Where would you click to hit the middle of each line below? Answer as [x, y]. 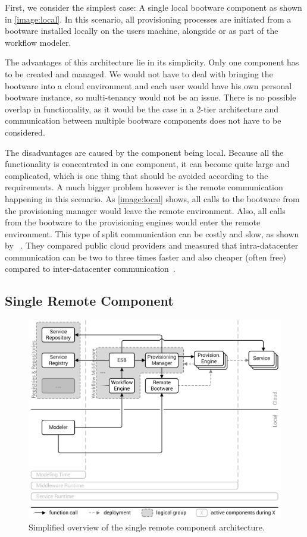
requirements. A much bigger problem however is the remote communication [144, 187]
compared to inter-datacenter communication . [90, 268]
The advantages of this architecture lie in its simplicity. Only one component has [152, 62]
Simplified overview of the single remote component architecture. [147, 527]
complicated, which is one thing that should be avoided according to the [137, 175]
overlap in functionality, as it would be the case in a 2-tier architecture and [142, 109]
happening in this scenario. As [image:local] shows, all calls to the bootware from [152, 198]
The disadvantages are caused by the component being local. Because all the [144, 152]
